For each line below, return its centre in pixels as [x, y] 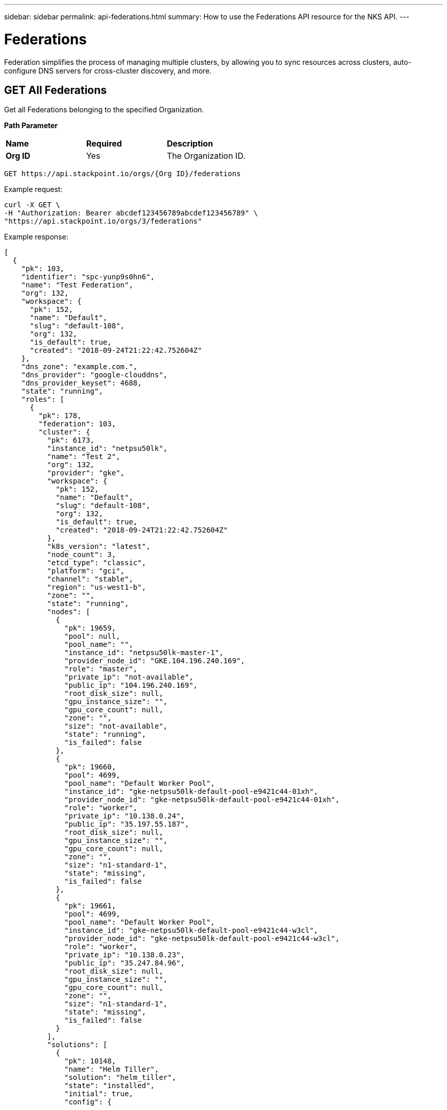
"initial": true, [99, 1094]
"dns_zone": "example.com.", [79, 367]
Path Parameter [31, 126]
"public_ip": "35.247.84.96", [125, 963]
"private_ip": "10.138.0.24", [125, 816]
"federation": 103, [77, 424]
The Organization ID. [206, 156]
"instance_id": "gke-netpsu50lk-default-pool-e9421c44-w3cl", [191, 931]
